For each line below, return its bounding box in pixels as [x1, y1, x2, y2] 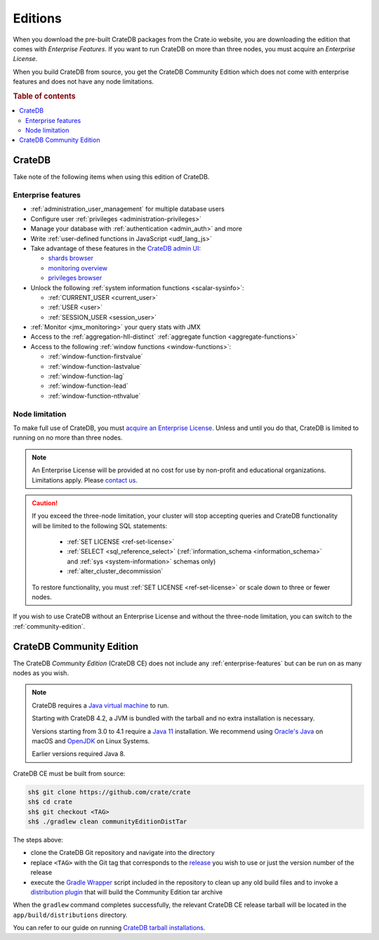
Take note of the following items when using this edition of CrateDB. [13, 173, 210, 181]
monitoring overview [48, 263, 108, 272]
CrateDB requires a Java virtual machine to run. [32, 701, 169, 710]
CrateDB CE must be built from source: [13, 769, 126, 778]
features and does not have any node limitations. [13, 77, 154, 86]
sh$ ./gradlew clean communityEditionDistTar [27, 817, 187, 825]
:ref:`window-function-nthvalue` [48, 391, 141, 400]
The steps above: [13, 835, 63, 844]
